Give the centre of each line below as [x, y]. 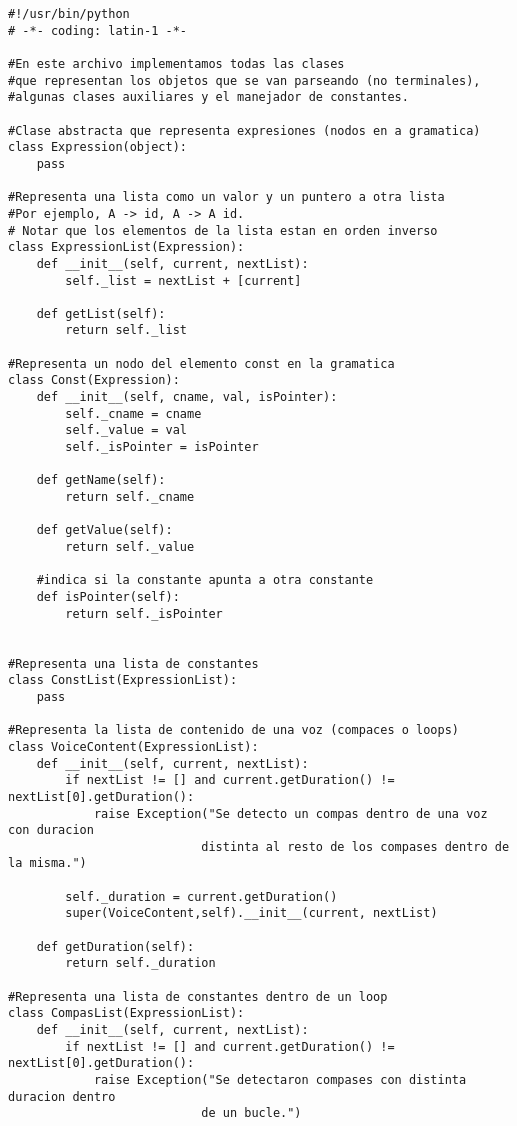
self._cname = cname [133, 413]
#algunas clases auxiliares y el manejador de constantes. [208, 97]
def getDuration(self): [115, 946]
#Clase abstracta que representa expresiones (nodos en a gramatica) [244, 130]
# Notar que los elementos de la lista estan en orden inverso [223, 230]
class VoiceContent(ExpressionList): [133, 746]
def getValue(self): [104, 530]
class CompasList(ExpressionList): [126, 1013]
